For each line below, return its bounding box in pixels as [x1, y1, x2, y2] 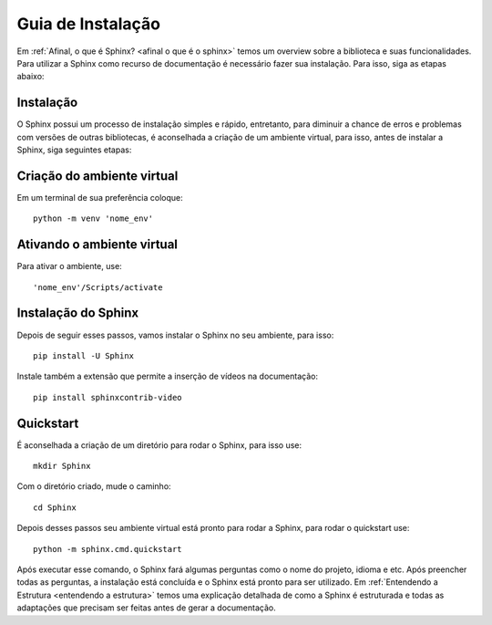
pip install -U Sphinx [33, 350, 135, 360]
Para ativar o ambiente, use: [16, 261, 122, 272]
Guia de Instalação [16, 14, 161, 34]
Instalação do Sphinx [16, 306, 139, 321]
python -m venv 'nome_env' [33, 214, 154, 224]
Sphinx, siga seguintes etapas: [16, 144, 132, 155]
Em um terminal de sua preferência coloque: [16, 192, 184, 203]
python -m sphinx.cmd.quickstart [33, 544, 182, 554]
